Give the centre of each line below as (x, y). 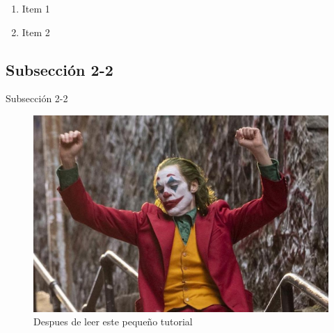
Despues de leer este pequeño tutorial (113, 322)
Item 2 (36, 32)
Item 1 (36, 8)
